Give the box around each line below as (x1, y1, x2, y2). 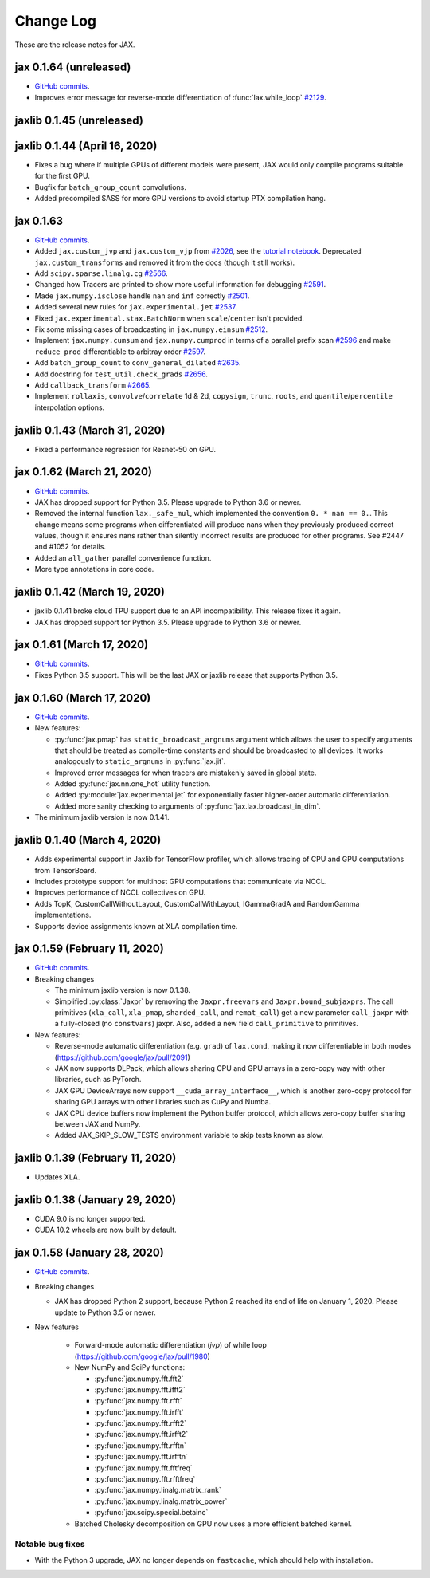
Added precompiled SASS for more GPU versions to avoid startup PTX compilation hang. (34, 193, 326, 203)
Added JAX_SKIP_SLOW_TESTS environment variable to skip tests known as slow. (54, 1131, 324, 1140)
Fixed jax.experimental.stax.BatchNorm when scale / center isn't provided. (34, 313, 304, 323)
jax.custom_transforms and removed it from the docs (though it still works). (34, 258, 295, 267)
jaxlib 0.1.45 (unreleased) (14, 113, 143, 127)
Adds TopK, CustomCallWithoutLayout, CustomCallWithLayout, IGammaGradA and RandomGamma (34, 899, 360, 908)
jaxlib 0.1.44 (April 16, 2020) (14, 139, 158, 152)
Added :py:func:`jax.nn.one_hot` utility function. (54, 779, 211, 789)
